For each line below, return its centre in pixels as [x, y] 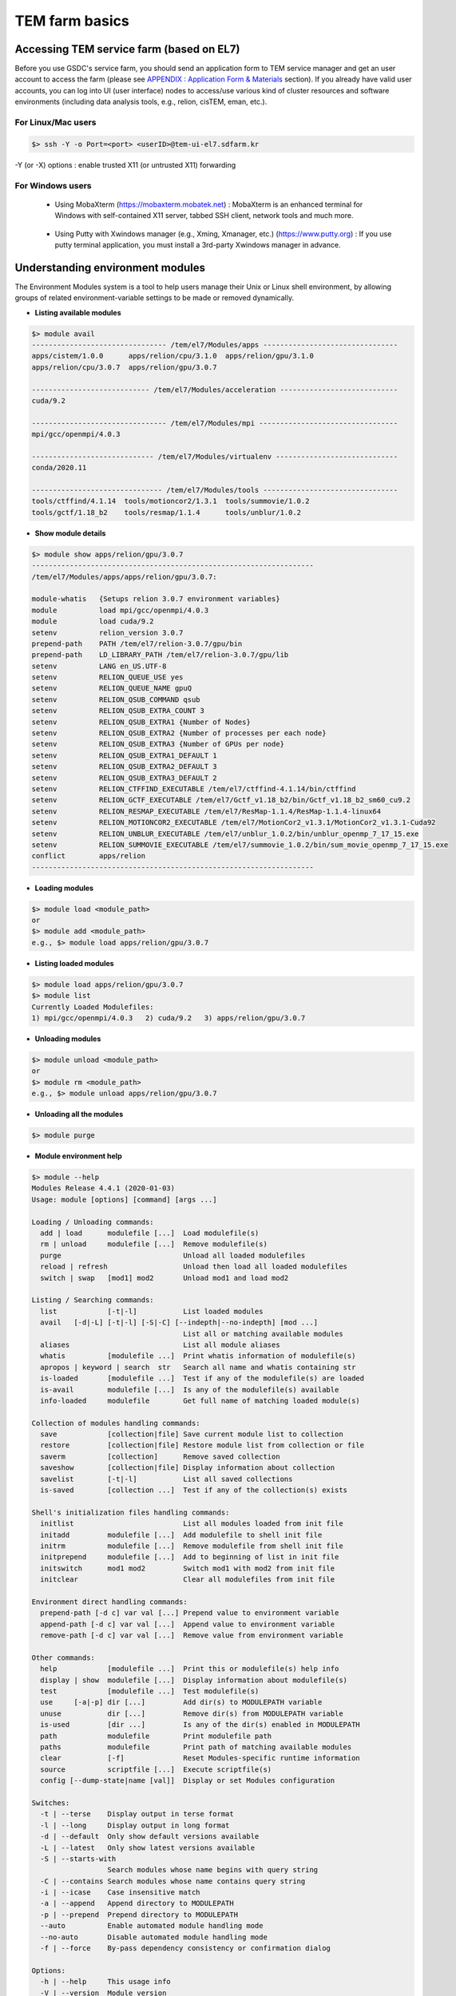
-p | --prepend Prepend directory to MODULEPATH [139, 1915]
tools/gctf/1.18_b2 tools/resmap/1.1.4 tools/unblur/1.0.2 [167, 512]
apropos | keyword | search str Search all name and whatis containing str [198, 1367]
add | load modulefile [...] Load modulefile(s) [150, 1233]
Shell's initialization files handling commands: [131, 1512]
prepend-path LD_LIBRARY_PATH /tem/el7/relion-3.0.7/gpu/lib [160, 655]
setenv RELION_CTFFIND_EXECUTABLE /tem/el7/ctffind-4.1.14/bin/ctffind [194, 789]
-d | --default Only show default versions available [150, 1837]
